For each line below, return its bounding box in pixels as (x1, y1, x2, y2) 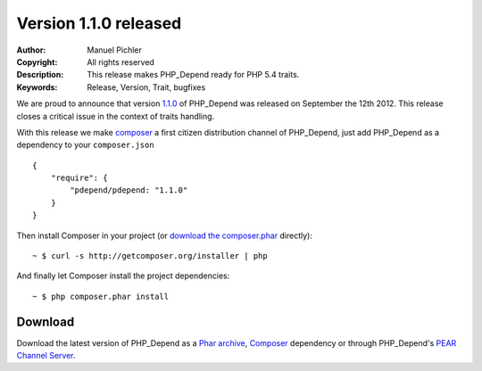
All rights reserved (87, 56, 155, 67)
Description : (16, 70, 64, 80)
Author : (16, 45, 46, 55)
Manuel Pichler (87, 45, 142, 55)
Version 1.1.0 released (16, 13, 182, 33)
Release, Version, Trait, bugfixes (87, 81, 206, 93)
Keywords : (16, 81, 58, 93)
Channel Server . (16, 350, 76, 361)
